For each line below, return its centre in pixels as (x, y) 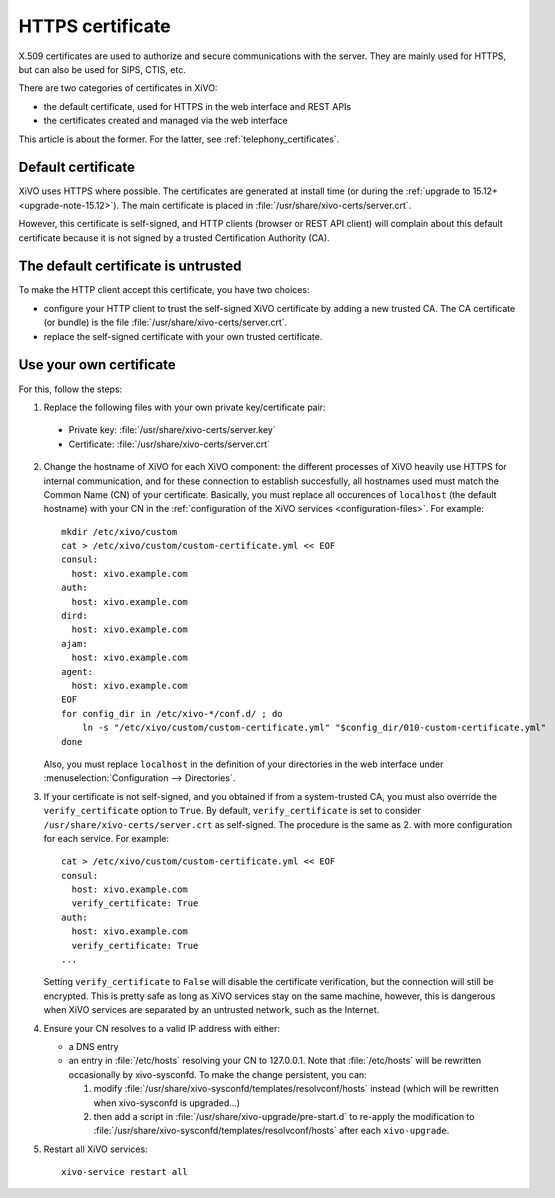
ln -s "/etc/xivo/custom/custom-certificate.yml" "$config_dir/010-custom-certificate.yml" (314, 728)
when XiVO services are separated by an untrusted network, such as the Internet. (211, 1010)
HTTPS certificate (94, 26)
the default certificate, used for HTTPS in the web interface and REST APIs (197, 106)
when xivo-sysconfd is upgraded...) (166, 1102)
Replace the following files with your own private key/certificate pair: (184, 407)
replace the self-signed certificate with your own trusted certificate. (183, 336)
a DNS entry (93, 1046)
